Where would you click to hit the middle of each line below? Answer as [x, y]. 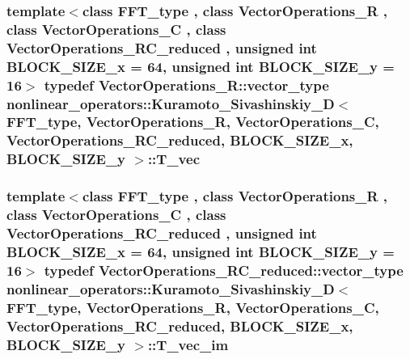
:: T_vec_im [188, 344]
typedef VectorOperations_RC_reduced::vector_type [224, 270]
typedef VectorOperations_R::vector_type [186, 84]
